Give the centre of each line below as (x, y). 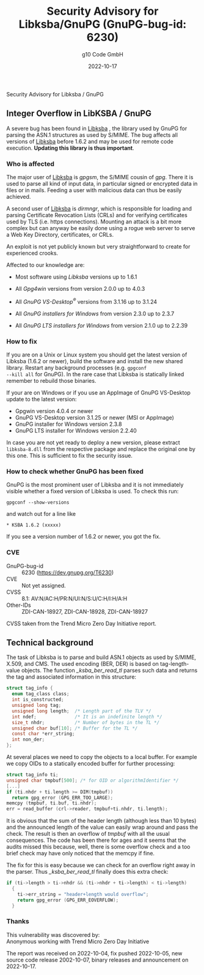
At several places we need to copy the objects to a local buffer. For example (102, 757)
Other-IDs (19, 605)
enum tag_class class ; (41, 694)
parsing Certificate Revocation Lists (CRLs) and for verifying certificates (97, 215)
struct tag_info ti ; (33, 775)
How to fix (22, 341)
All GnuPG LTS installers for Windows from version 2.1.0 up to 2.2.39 (101, 325)
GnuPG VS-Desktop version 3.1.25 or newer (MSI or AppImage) (94, 418)
